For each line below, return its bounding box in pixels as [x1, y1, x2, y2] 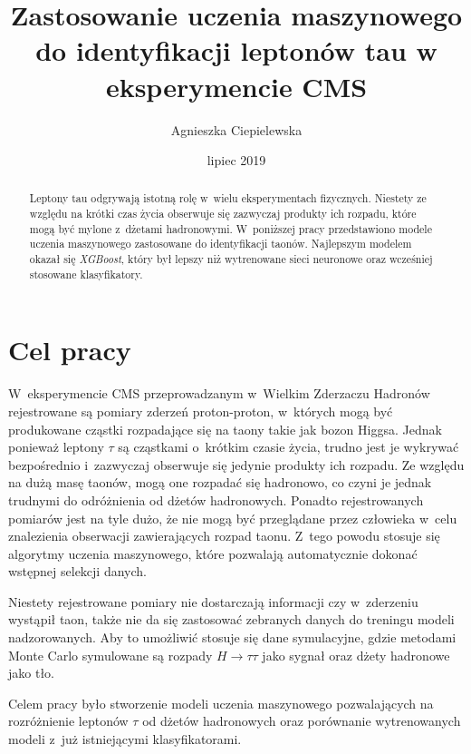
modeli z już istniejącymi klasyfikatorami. [8, 730, 242, 749]
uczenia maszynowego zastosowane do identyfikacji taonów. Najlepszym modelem [29, 236, 412, 251]
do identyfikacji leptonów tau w [35, 32, 437, 69]
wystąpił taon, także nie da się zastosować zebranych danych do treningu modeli [8, 610, 455, 629]
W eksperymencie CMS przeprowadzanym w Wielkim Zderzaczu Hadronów [8, 384, 430, 403]
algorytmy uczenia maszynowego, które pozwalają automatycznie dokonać [8, 543, 418, 563]
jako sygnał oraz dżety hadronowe [262, 645, 450, 664]
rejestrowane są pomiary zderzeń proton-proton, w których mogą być [8, 401, 393, 420]
